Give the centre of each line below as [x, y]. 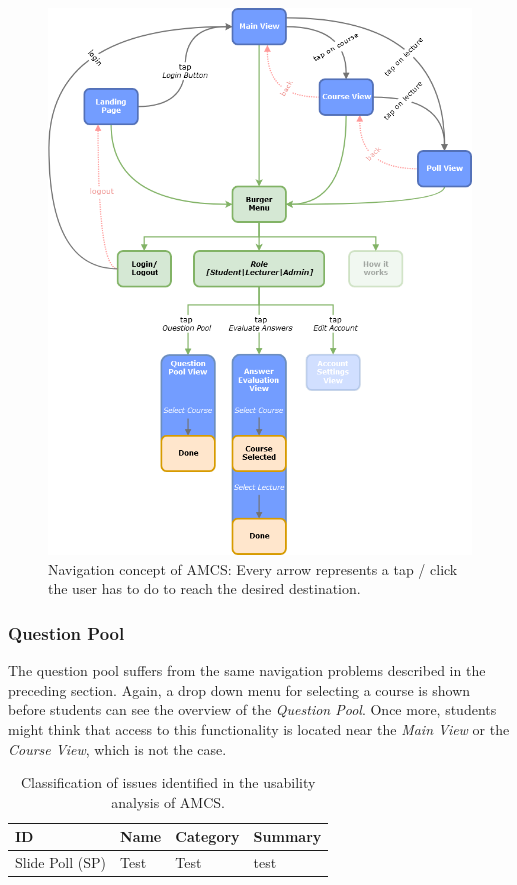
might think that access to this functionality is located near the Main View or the [259, 728]
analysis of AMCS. [168, 801]
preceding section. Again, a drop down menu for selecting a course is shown [239, 689]
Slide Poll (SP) [61, 862]
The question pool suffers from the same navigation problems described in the [247, 670]
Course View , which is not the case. [117, 748]
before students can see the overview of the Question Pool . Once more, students [252, 709]
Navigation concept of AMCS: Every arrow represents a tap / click [253, 568]
